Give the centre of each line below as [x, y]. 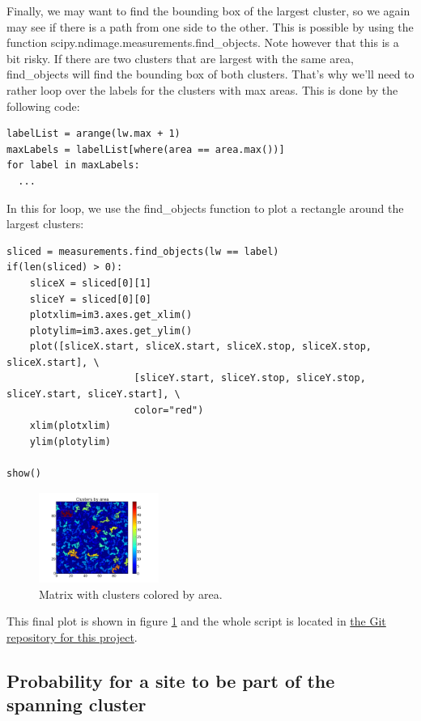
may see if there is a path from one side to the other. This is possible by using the [210, 26]
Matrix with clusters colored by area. [131, 594]
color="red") [169, 410]
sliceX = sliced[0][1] [90, 283]
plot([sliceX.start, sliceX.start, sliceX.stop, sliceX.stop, [201, 347]
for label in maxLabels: [73, 165]
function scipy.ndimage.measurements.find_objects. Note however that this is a [203, 42]
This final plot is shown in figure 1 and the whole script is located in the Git [196, 621]
